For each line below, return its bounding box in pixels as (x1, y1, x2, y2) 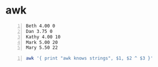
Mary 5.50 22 (25, 45, 58, 51)
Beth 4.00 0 (25, 23, 56, 29)
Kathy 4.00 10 (25, 33, 61, 40)
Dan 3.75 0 (25, 28, 53, 34)
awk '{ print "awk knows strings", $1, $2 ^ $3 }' (25, 55, 153, 62)
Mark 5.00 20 (25, 39, 58, 45)
